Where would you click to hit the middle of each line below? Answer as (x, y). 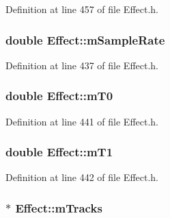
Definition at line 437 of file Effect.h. (82, 65)
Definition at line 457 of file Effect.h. (82, 9)
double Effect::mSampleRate (85, 39)
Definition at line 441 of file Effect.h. (82, 121)
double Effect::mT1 (59, 152)
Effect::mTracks (59, 207)
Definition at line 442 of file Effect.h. (82, 177)
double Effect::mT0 (59, 96)
